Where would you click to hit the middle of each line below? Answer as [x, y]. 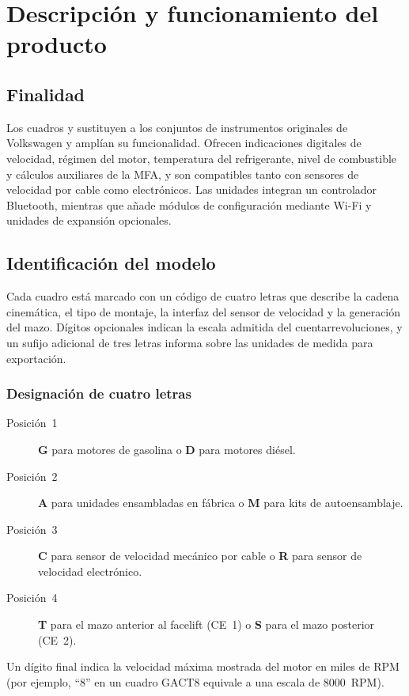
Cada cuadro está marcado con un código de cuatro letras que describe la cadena [203, 296]
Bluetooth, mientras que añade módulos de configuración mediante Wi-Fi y [189, 204]
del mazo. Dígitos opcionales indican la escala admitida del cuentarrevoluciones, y [204, 327]
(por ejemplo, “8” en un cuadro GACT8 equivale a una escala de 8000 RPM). [195, 681]
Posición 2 [32, 476]
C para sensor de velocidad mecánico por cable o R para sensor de [200, 556]
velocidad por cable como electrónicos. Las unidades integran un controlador [192, 189]
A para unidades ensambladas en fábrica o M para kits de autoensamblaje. [221, 503]
